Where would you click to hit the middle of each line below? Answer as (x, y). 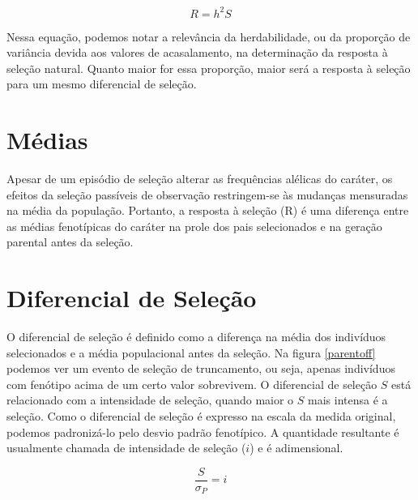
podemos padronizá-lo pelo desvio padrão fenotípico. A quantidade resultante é (203, 432)
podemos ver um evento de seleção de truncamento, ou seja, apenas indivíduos (201, 368)
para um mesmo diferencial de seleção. (102, 84)
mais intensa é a (348, 400)
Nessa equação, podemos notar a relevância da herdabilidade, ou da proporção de (209, 36)
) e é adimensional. (296, 448)
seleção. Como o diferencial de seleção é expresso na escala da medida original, (201, 416)
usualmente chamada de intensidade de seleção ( (126, 448)
